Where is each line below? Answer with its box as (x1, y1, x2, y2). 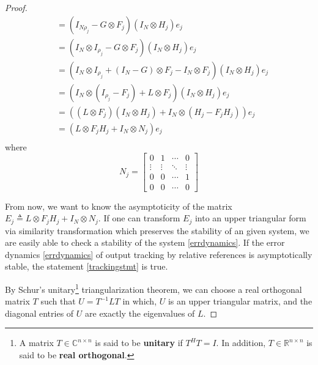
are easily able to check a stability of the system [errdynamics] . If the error (5, 236, 285, 249)
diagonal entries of (5, 306, 74, 319)
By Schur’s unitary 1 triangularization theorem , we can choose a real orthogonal (5, 281, 302, 295)
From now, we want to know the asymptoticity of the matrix (5, 199, 232, 212)
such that (40, 295, 76, 308)
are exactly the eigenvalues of (85, 306, 195, 319)
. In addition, (216, 336, 266, 349)
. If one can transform (98, 212, 180, 224)
